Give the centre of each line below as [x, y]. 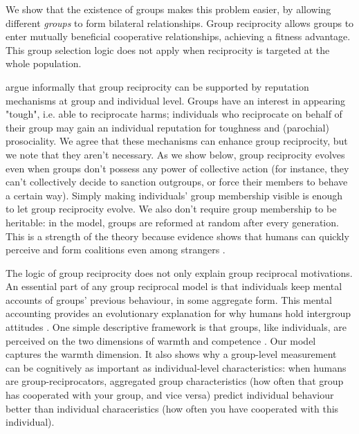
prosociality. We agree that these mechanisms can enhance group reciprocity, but [177, 141]
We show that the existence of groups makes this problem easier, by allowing [168, 9]
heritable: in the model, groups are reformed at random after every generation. [172, 222]
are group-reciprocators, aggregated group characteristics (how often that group [175, 381]
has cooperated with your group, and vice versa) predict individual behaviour [170, 395]
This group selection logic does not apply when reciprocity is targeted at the [168, 49]
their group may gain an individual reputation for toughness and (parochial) [167, 127]
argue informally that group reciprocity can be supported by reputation [157, 86]
